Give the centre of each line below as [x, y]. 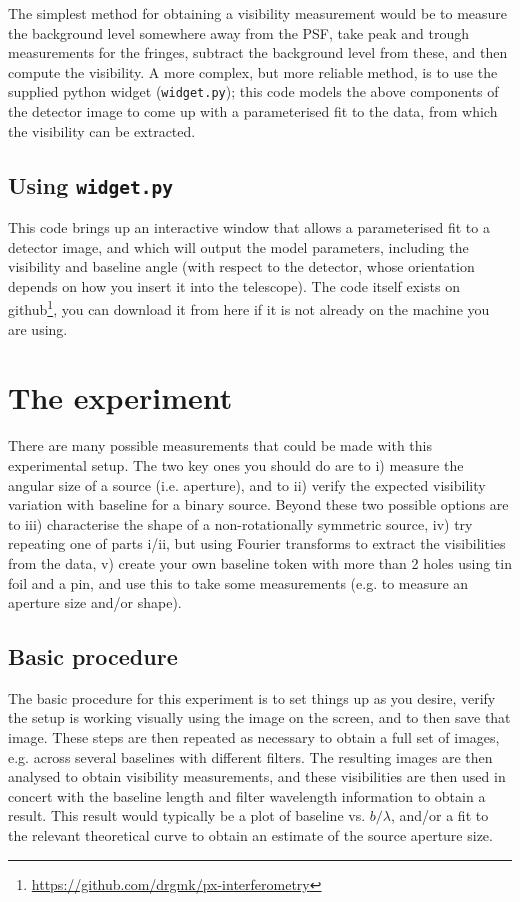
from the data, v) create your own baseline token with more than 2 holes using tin [260, 562]
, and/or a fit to [439, 815]
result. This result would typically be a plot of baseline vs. [187, 815]
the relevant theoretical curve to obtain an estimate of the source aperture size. [250, 835]
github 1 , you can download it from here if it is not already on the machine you [249, 308]
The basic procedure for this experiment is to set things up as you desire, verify [252, 697]
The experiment [120, 397]
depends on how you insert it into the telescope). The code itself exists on [234, 285]
